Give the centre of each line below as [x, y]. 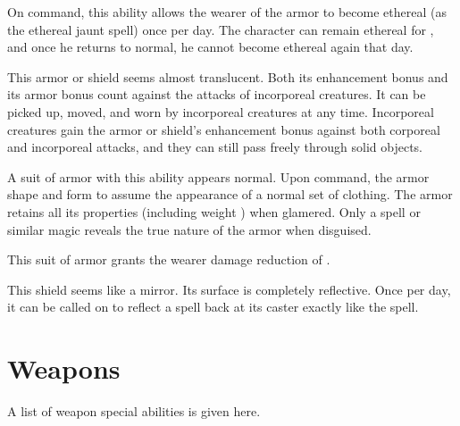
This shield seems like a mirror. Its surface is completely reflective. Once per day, [229, 289]
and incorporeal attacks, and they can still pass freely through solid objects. [215, 147]
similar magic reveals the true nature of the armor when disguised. [189, 229]
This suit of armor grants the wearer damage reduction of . [169, 259]
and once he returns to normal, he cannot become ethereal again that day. [210, 47]
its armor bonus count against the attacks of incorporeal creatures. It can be [217, 94]
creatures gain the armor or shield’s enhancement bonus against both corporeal [224, 129]
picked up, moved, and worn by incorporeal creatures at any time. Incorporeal [221, 111]
